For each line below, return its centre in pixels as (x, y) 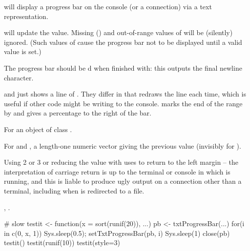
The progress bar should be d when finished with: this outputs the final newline (123, 68)
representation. (26, 16)
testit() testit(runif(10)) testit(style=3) (62, 242)
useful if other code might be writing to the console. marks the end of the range (123, 103)
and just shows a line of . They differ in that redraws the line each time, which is (125, 94)
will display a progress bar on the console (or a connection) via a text (108, 6)
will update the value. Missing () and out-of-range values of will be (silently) (118, 32)
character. (19, 77)
